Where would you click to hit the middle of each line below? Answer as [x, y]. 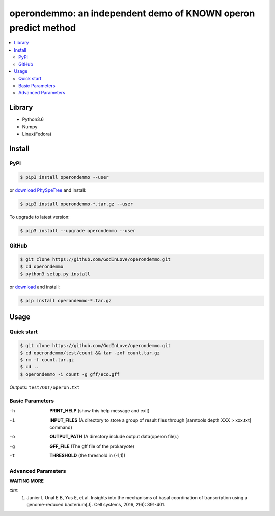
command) [61, 427]
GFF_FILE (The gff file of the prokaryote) [92, 446]
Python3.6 [33, 119]
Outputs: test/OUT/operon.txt [45, 387]
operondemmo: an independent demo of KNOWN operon [132, 13]
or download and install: [35, 287]
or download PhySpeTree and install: [48, 190]
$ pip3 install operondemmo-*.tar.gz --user [77, 204]
